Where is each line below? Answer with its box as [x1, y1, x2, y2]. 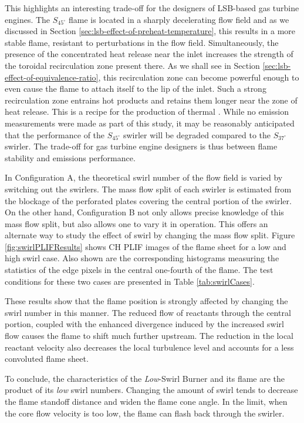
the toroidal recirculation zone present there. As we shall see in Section [5, 59, 260, 71]
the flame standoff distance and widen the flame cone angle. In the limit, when [5, 395, 288, 407]
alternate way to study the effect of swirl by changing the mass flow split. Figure [5, 229, 295, 241]
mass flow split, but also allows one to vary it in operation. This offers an [5, 217, 268, 229]
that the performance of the [5, 128, 105, 141]
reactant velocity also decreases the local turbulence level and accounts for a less [5, 341, 294, 353]
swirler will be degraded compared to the [123, 128, 271, 141]
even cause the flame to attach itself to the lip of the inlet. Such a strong [5, 82, 266, 95]
